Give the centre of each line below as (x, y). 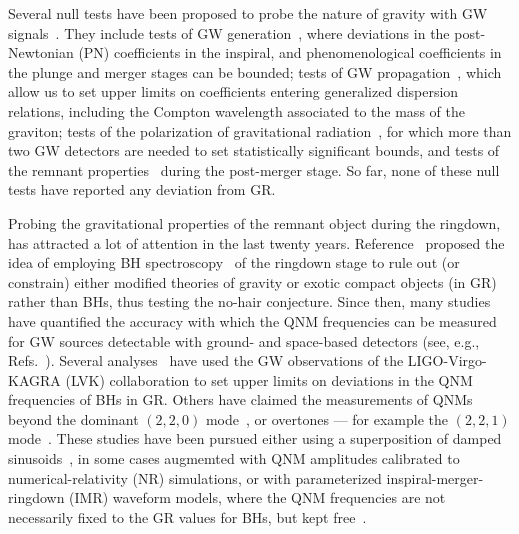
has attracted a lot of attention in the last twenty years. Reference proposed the (256, 242)
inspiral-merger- (435, 477)
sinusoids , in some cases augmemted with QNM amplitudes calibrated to (234, 458)
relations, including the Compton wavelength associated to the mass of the (236, 110)
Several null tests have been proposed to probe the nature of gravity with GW (248, 13)
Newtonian (41, 52)
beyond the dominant (73, 418)
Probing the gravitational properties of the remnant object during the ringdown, (254, 222)
